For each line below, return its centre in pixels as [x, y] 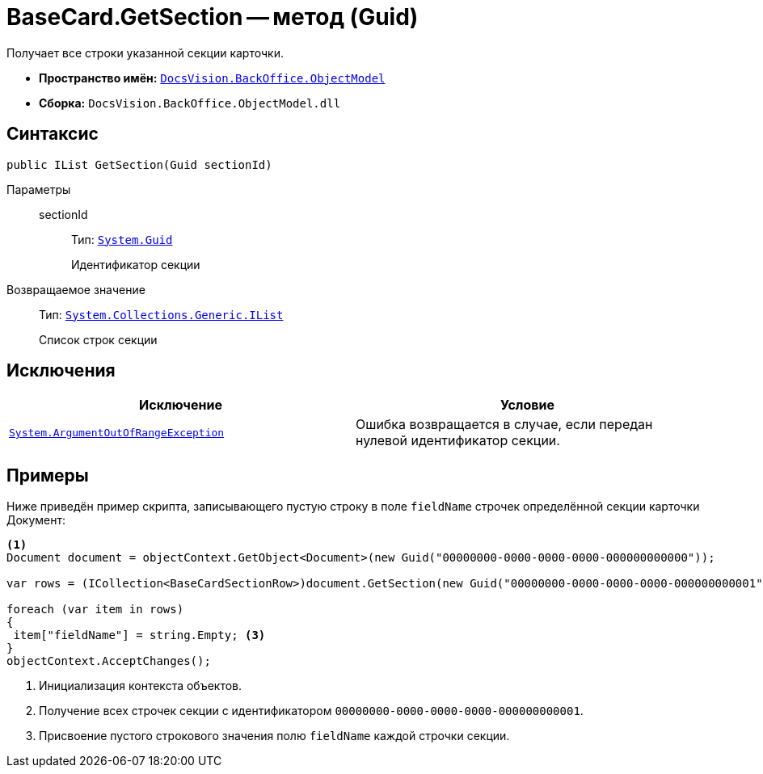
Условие [527, 405]
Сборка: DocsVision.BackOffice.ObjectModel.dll [190, 103]
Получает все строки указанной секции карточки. [145, 53]
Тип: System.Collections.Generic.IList [161, 314]
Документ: [36, 520]
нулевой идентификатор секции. [458, 441]
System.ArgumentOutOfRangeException [117, 432]
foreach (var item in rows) [95, 610]
